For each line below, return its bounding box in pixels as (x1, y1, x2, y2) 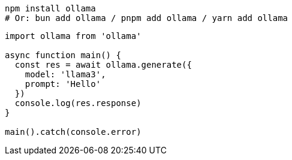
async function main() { (5, 50, 121, 60)
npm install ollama (5, 4, 96, 13)
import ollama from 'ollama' (5, 31, 142, 41)
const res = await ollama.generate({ (14, 60, 192, 70)
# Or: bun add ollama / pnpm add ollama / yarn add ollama (5, 13, 288, 23)
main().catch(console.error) (5, 127, 142, 137)
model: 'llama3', (25, 70, 106, 79)
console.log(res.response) (14, 98, 142, 108)
